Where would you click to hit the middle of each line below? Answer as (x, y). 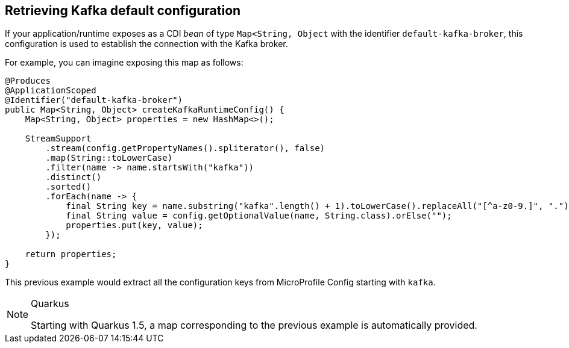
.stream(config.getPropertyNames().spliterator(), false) (185, 148)
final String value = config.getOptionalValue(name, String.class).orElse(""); (259, 216)
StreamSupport (58, 139)
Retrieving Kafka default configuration (123, 11)
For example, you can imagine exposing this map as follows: (124, 63)
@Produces (28, 81)
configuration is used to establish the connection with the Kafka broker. (146, 44)
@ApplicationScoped (51, 91)
